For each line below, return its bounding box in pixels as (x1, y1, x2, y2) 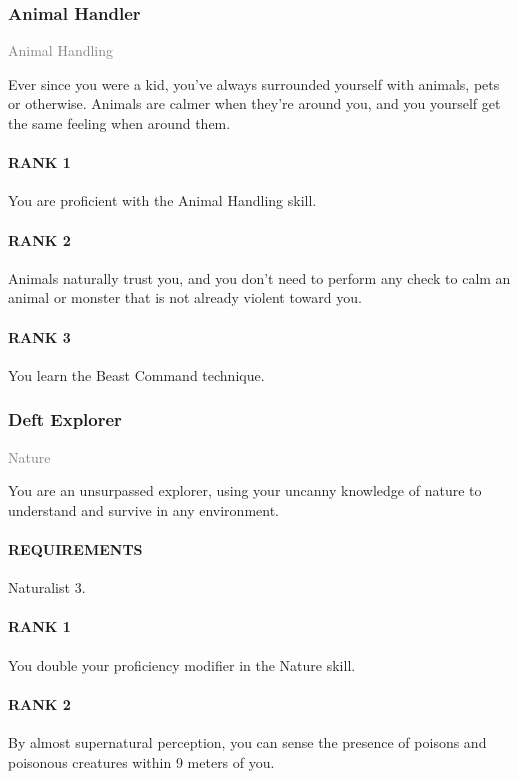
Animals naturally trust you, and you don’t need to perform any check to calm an (8, 267, 511, 288)
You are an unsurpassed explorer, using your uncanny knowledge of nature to (8, 480, 482, 501)
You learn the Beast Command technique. (8, 364, 265, 385)
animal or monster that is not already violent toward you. (8, 287, 362, 308)
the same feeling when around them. (8, 113, 231, 133)
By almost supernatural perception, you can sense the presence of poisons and (8, 731, 487, 752)
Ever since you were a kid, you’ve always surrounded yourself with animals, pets (8, 73, 500, 94)
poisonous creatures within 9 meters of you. (8, 751, 275, 772)
